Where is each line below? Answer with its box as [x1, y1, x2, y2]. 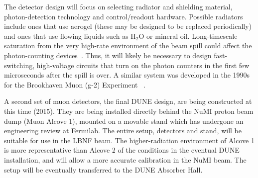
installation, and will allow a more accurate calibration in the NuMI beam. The [4, 154, 247, 165]
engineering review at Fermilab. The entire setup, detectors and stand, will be [4, 125, 242, 136]
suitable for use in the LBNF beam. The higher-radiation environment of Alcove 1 [4, 135, 255, 145]
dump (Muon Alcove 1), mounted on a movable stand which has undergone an [4, 115, 244, 126]
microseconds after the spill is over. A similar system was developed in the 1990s [4, 70, 250, 80]
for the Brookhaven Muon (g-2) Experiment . [4, 79, 146, 89]
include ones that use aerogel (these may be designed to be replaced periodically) [4, 21, 252, 31]
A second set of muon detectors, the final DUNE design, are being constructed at [4, 96, 252, 106]
